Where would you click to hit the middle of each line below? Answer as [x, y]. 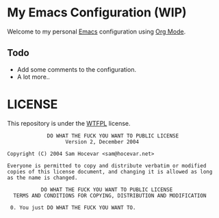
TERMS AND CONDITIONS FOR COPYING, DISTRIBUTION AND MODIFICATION [110, 195]
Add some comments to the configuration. [77, 69]
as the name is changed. [42, 178]
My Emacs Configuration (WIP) [97, 13]
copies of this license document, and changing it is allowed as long [110, 172]
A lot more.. [33, 77]
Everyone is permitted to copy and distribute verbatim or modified [107, 165]
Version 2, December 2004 [102, 141]
